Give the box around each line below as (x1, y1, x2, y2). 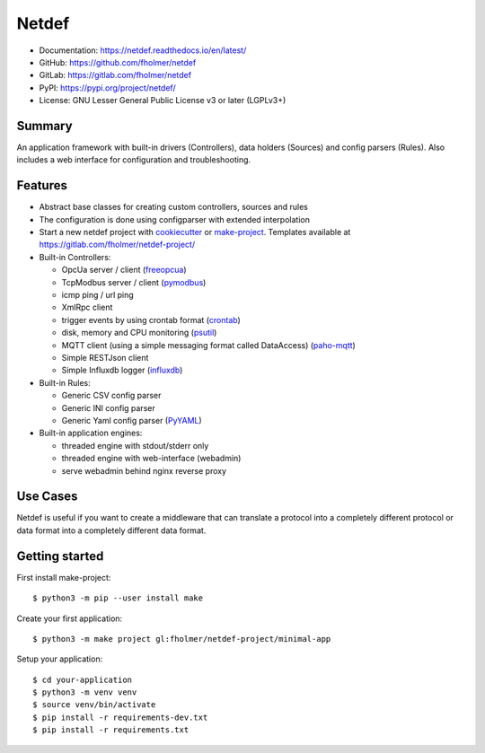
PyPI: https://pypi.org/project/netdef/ (39, 82, 176, 93)
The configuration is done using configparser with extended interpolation (39, 214, 310, 224)
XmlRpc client (61, 302, 113, 313)
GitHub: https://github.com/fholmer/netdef (39, 57, 197, 67)
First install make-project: (16, 572, 111, 582)
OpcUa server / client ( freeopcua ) (61, 265, 188, 276)
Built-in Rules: (39, 377, 92, 388)
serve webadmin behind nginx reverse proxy (61, 465, 227, 476)
